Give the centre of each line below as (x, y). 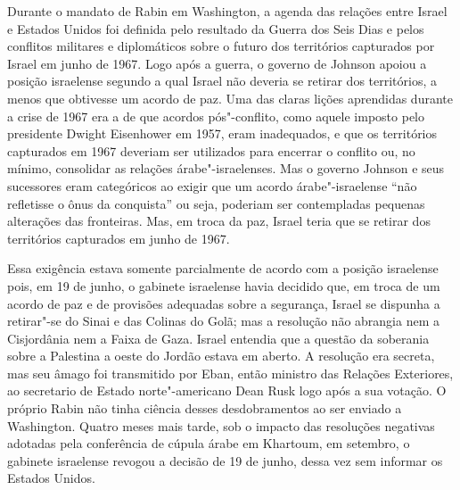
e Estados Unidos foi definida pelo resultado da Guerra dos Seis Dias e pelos (216, 28)
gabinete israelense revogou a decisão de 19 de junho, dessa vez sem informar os (225, 460)
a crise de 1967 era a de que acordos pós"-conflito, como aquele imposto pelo (216, 116)
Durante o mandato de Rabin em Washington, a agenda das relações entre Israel (227, 11)
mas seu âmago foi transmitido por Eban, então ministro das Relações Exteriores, (230, 373)
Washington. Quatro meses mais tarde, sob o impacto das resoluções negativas (221, 425)
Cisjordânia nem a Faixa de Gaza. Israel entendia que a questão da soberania (218, 338)
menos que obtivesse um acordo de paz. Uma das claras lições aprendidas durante (230, 98)
